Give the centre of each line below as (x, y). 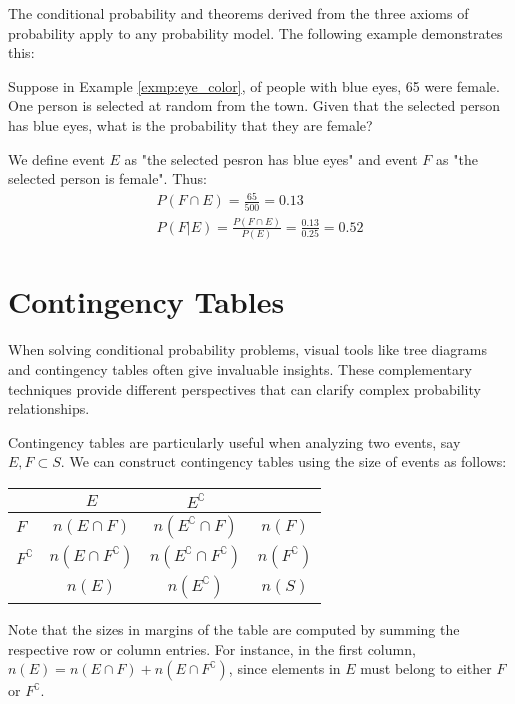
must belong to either (426, 668)
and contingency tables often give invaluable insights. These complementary (240, 368)
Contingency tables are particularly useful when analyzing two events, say (234, 441)
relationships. (49, 408)
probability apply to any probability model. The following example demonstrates (255, 32)
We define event (56, 158)
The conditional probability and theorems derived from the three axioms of (238, 13)
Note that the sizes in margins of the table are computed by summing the (234, 628)
